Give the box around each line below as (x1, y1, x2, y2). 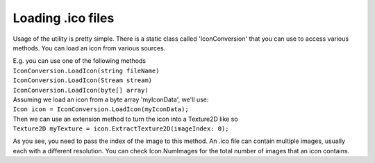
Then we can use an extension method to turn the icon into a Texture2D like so (12, 115, 239, 123)
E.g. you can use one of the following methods (12, 57, 146, 65)
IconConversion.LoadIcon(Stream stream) (12, 77, 153, 84)
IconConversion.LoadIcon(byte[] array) (12, 86, 149, 94)
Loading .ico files (12, 10, 115, 26)
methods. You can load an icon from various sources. (12, 44, 166, 52)
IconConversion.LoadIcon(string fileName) (12, 66, 160, 75)
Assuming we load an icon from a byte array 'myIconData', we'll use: (12, 95, 209, 104)
